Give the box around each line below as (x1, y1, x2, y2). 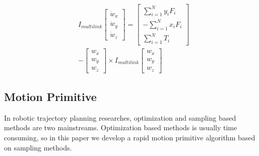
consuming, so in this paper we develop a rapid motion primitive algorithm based (4, 132, 255, 142)
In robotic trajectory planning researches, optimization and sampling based (4, 112, 236, 123)
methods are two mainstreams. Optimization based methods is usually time (4, 122, 237, 133)
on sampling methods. (4, 142, 72, 152)
